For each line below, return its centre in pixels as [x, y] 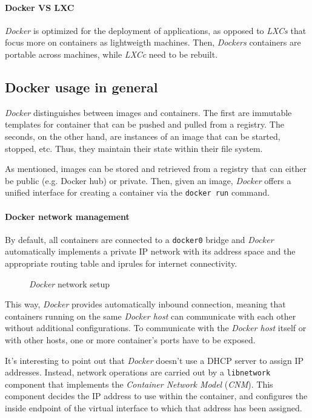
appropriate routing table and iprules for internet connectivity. [121, 263]
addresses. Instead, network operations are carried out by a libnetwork [138, 372]
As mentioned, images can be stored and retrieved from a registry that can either [156, 169]
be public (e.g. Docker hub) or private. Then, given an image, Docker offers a [148, 180]
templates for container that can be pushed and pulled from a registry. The [144, 124]
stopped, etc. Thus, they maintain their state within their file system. [134, 148]
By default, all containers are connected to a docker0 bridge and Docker [139, 239]
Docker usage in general [81, 87]
